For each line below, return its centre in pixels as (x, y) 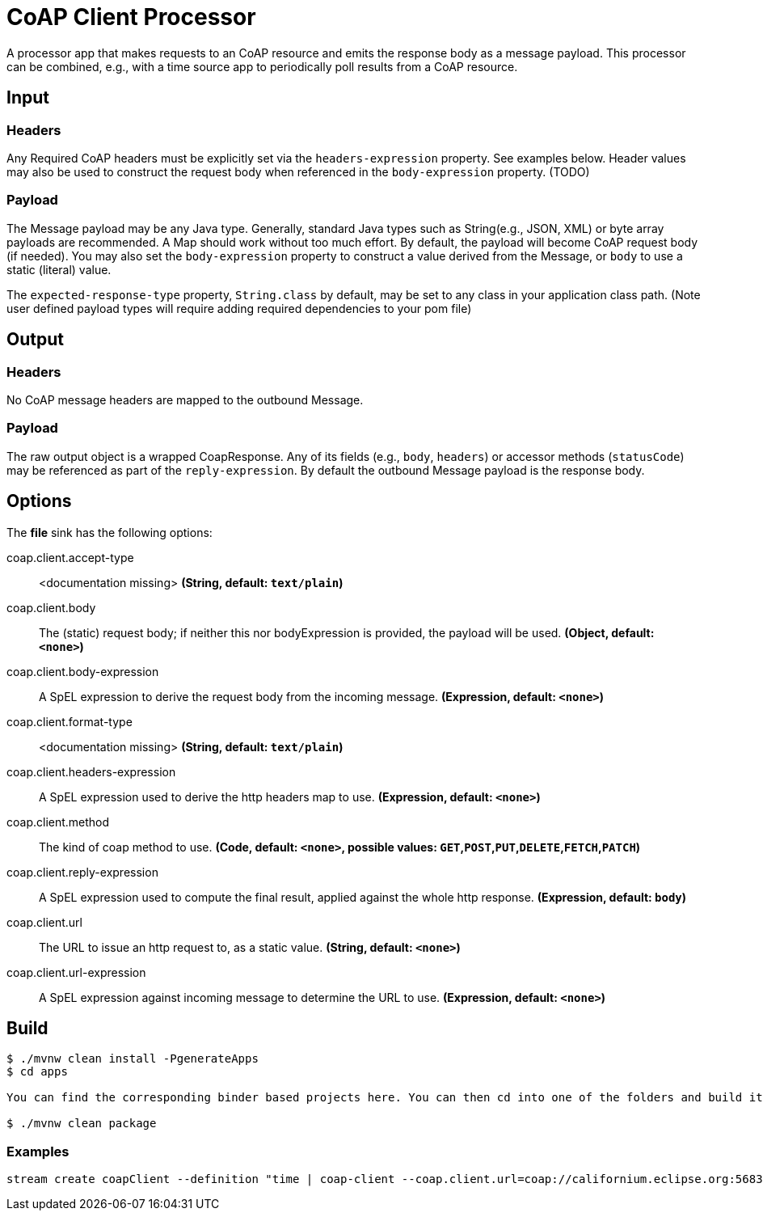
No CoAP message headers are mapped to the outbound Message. (185, 399)
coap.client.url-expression (76, 972)
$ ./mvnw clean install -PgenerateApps (133, 1059)
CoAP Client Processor (131, 17)
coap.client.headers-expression (91, 771)
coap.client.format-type (70, 721)
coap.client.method (58, 822)
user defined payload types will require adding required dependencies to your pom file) (239, 308)
